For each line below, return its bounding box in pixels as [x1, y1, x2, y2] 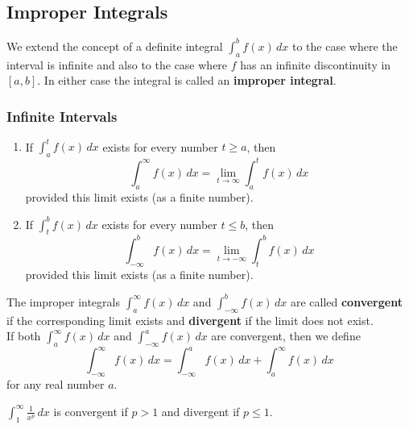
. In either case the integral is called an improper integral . [37, 72, 337, 89]
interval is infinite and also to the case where [6, 56, 228, 73]
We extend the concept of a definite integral [6, 37, 223, 54]
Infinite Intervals [6, 106, 118, 126]
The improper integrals [6, 293, 120, 310]
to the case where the [292, 37, 398, 54]
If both [6, 327, 41, 344]
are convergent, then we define [211, 327, 361, 344]
